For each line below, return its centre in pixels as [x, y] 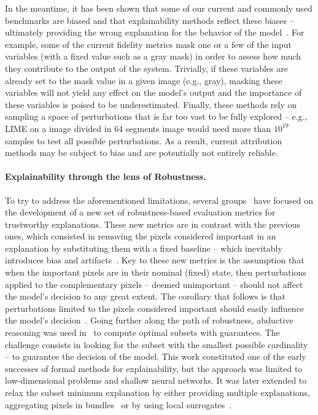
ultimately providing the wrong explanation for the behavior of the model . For [155, 32]
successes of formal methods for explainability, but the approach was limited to [154, 368]
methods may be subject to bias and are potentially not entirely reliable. [142, 153]
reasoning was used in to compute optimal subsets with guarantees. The [142, 332]
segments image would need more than [198, 128]
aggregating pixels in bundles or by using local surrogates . [118, 404]
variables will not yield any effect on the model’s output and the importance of [153, 92]
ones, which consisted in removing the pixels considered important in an [141, 236]
